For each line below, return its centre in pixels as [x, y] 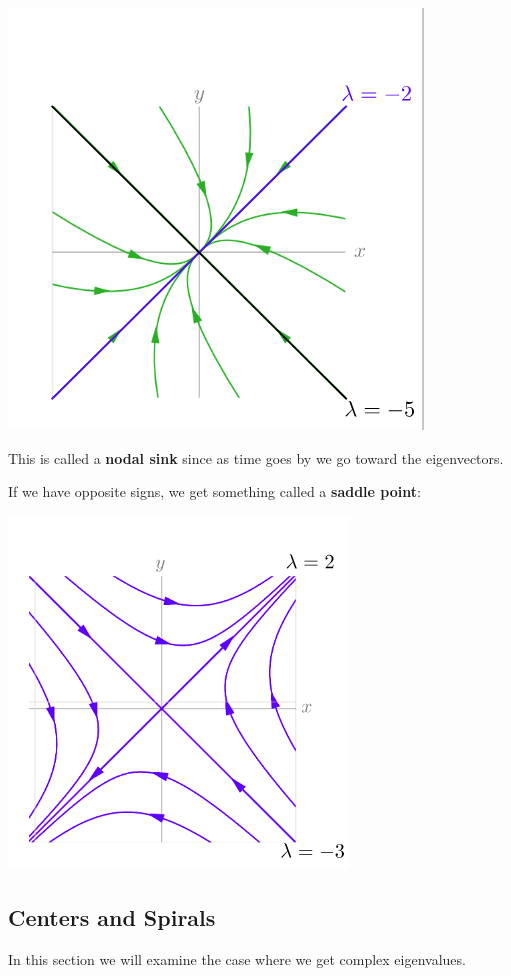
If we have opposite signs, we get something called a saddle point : [214, 491]
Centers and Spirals [112, 916]
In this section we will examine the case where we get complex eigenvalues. [237, 958]
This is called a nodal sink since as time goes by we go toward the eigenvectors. [256, 457]
